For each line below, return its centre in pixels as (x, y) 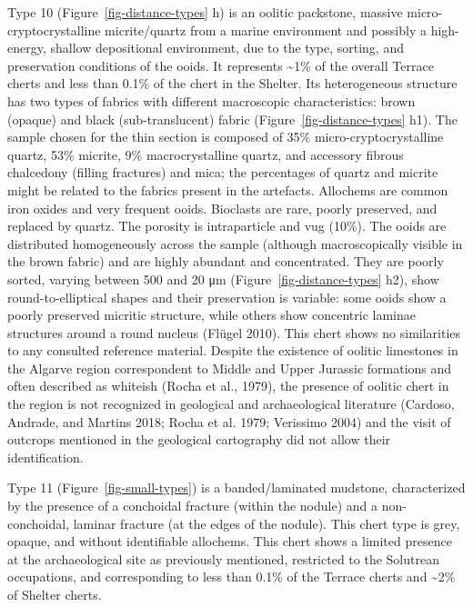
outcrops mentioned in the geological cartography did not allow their (199, 439)
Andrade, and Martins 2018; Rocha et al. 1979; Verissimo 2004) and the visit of (229, 421)
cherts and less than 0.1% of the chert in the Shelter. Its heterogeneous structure (232, 83)
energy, (27, 48)
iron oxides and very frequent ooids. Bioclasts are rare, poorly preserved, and (222, 208)
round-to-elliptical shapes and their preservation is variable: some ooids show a (227, 297)
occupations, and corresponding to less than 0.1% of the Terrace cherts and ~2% (231, 577)
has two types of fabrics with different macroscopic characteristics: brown (211, 100)
